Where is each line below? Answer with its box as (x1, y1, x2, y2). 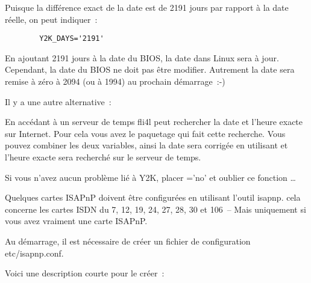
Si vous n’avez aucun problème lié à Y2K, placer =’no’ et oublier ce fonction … (5, 171, 296, 183)
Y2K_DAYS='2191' (39, 34, 104, 43)
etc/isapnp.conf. (5, 246, 64, 259)
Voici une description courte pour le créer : (5, 267, 165, 279)
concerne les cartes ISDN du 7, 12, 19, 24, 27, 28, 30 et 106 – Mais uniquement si (5, 202, 306, 215)
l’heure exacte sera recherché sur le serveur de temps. (5, 151, 201, 163)
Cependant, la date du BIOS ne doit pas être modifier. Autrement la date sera (5, 63, 295, 76)
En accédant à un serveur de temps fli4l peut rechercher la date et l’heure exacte (5, 115, 303, 128)
